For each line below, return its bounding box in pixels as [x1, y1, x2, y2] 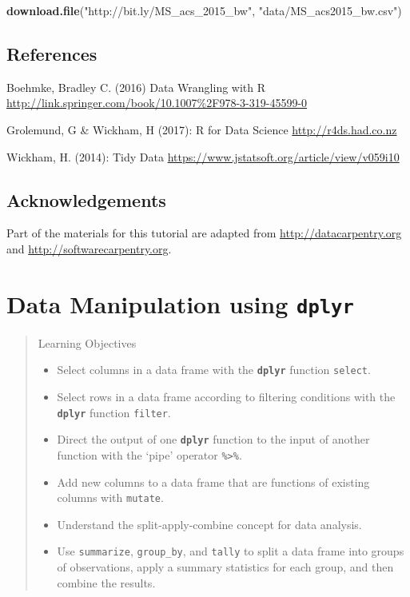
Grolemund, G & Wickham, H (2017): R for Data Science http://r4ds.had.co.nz [6, 121, 397, 137]
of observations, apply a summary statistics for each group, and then [57, 559, 394, 575]
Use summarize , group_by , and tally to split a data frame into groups [57, 543, 404, 559]
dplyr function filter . [57, 404, 171, 420]
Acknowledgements [6, 187, 166, 212]
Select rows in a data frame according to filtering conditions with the [57, 388, 396, 405]
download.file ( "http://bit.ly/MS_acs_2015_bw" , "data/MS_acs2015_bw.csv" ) [6, 2, 402, 18]
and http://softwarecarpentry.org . [6, 240, 172, 257]
